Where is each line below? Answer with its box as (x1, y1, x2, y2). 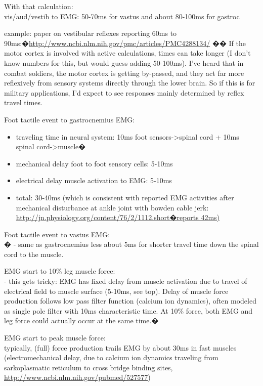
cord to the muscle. (4, 248, 64, 259)
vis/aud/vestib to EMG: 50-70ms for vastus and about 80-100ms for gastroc (4, 11, 240, 21)
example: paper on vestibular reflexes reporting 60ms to (4, 28, 177, 38)
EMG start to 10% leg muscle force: (4, 266, 115, 276)
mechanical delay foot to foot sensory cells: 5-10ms (16, 158, 173, 168)
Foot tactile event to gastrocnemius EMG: (4, 114, 135, 124)
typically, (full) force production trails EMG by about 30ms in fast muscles (4, 342, 237, 353)
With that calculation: (4, 1, 73, 11)
